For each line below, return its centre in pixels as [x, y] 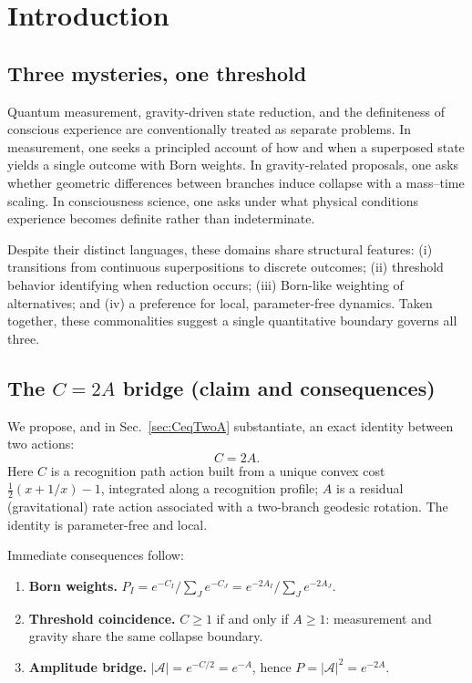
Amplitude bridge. [88, 666]
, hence [272, 666]
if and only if [252, 618]
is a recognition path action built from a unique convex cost [218, 470]
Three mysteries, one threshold [157, 72]
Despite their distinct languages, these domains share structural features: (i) [220, 248]
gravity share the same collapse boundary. [146, 636]
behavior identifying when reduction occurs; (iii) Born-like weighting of [205, 284]
